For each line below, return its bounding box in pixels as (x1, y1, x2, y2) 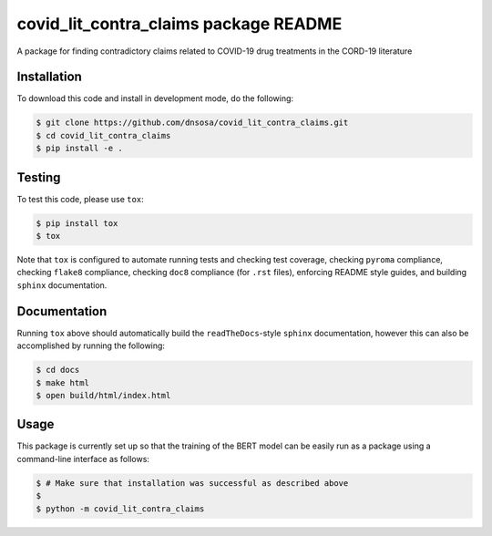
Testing (16, 170, 61, 185)
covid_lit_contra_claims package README (16, 14, 343, 34)
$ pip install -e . (36, 143, 123, 154)
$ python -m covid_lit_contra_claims (36, 503, 205, 514)
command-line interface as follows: (16, 453, 150, 464)
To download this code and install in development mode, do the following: (16, 93, 294, 104)
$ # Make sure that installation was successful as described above (36, 478, 349, 488)
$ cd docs (36, 365, 80, 376)
